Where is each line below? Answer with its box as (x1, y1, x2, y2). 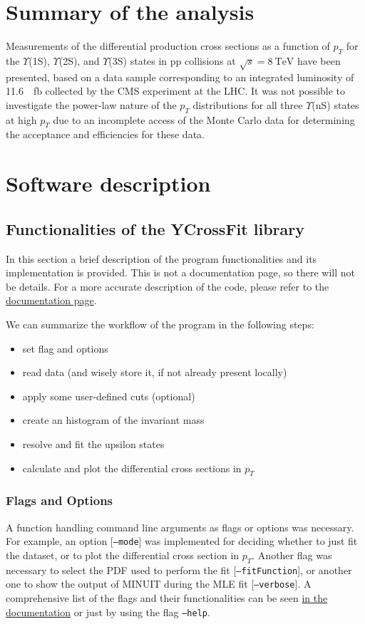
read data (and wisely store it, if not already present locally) (22, 365, 287, 380)
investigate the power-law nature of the (6, 97, 177, 112)
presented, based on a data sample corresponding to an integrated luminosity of (6, 69, 354, 84)
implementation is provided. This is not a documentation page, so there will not (6, 265, 355, 280)
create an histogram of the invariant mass (22, 412, 205, 427)
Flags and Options (6, 492, 113, 509)
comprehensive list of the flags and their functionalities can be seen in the (6, 590, 328, 605)
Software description (6, 169, 211, 198)
